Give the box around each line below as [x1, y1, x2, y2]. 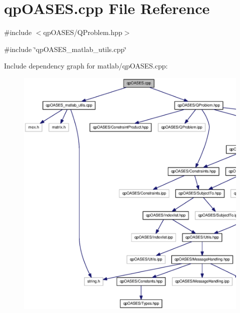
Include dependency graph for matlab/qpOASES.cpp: [4, 60, 168, 71]
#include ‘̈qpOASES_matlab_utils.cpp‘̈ [4, 43, 126, 54]
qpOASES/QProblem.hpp [43, 27, 122, 37]
